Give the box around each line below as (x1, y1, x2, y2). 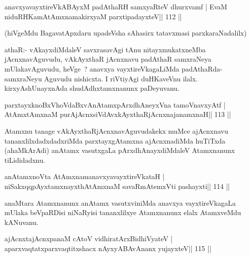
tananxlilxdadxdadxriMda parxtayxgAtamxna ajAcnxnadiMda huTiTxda (4, 135, 225, 146)
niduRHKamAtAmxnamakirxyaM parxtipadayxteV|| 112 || (4, 11, 182, 21)
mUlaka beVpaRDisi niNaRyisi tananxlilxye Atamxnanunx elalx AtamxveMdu (4, 207, 241, 218)
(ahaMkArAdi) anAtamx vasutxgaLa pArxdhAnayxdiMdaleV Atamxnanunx (4, 145, 235, 155)
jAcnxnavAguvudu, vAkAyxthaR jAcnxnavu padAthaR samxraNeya (4, 54, 212, 64)
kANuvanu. (4, 217, 38, 227)
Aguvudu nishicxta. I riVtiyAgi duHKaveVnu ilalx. (44, 73, 198, 83)
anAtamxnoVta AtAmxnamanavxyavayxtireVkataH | (4, 171, 165, 182)
